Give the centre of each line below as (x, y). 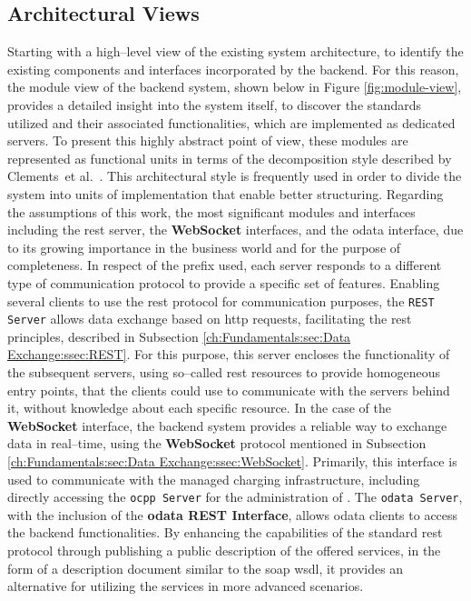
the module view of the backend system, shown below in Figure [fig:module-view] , (235, 87)
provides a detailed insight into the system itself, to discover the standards (215, 104)
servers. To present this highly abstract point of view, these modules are (208, 140)
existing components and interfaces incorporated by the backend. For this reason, (233, 69)
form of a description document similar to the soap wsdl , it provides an (206, 568)
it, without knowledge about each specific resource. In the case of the (199, 408)
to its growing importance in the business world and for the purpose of (204, 247)
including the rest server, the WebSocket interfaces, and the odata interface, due (235, 230)
